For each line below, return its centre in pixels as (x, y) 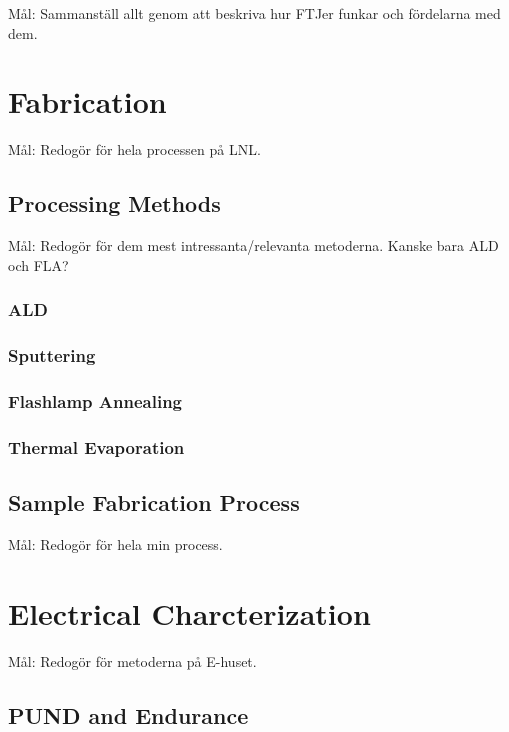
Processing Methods (114, 203)
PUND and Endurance (128, 714)
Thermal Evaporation (96, 446)
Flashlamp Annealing (95, 400)
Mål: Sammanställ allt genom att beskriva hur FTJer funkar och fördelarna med (254, 13)
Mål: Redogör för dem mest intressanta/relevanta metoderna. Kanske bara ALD (253, 245)
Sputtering (52, 355)
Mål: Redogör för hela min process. (115, 543)
